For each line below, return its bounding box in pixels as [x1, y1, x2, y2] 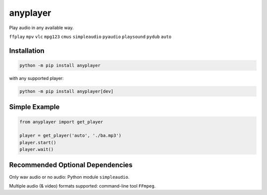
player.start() [19, 140, 56, 145]
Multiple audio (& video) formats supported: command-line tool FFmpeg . [9, 183, 156, 189]
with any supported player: [9, 75, 64, 81]
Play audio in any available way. [9, 25, 74, 31]
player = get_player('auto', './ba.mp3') [19, 133, 122, 138]
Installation [9, 46, 44, 55]
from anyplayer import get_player [19, 119, 103, 124]
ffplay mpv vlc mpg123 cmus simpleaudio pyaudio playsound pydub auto [9, 34, 172, 39]
